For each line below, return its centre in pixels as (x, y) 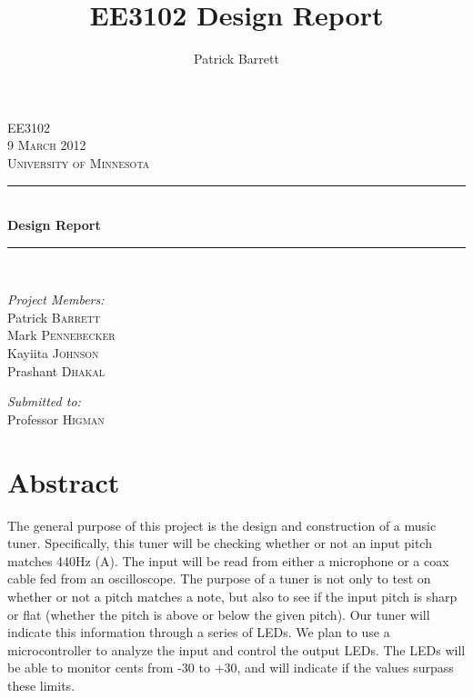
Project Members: (56, 299)
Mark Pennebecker (61, 335)
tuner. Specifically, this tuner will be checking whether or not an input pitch (220, 543)
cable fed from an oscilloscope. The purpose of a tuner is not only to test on (219, 578)
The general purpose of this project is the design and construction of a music (222, 525)
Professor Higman (56, 419)
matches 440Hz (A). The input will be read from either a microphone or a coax (228, 560)
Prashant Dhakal (56, 370)
